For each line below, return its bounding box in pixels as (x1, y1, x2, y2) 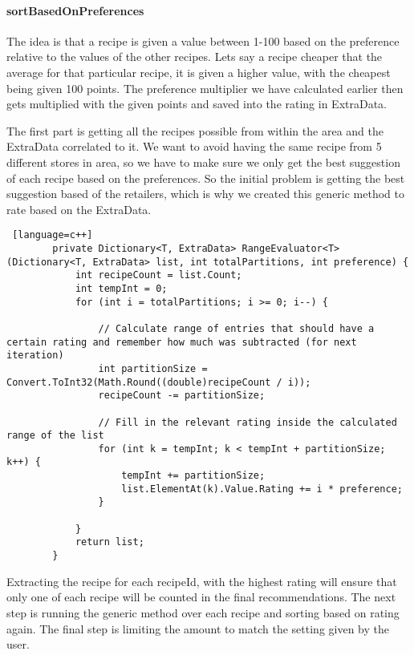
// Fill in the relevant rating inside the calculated (98, 416, 397, 428)
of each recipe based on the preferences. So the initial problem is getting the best (6, 169, 405, 186)
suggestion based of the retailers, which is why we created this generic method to (6, 185, 405, 202)
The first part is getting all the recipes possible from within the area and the (6, 122, 384, 139)
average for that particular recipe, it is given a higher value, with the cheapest (6, 63, 391, 80)
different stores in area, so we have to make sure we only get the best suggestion (6, 153, 400, 170)
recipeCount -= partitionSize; (98, 390, 266, 402)
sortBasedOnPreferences (6, 2, 144, 18)
